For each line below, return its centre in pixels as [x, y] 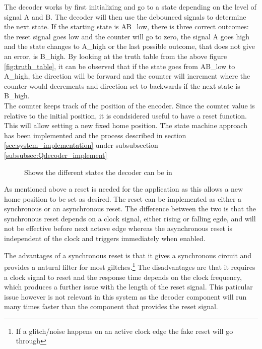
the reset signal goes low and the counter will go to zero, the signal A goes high [127, 36]
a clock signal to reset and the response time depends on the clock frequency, [123, 277]
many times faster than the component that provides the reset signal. [111, 306]
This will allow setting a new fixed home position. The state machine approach [126, 125]
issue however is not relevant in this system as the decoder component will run [125, 296]
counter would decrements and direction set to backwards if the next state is [122, 85]
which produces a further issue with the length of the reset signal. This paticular [128, 287]
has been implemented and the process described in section [95, 135]
